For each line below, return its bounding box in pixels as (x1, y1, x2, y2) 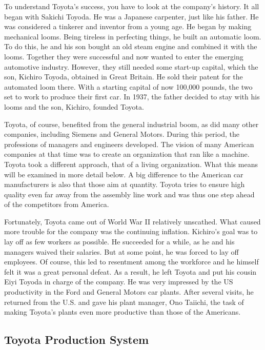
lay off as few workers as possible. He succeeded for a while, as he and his (4, 236, 235, 247)
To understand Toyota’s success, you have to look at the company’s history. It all (4, 1, 259, 11)
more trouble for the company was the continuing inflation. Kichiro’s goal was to (4, 226, 258, 237)
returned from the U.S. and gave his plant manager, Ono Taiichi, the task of (4, 296, 244, 307)
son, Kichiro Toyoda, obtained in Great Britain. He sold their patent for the (4, 71, 243, 82)
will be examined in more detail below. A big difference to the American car (4, 169, 243, 179)
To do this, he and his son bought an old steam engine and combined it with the (4, 41, 257, 52)
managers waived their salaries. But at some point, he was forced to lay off (4, 246, 239, 257)
